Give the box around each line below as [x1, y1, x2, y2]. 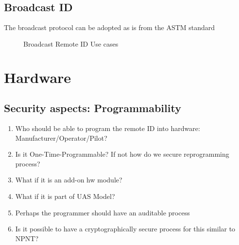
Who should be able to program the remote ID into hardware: [15, 123, 200, 133]
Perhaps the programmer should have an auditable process [15, 207, 190, 217]
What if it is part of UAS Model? [15, 191, 115, 201]
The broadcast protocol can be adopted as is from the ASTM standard [4, 22, 215, 33]
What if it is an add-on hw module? [15, 175, 122, 185]
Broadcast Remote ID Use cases [23, 38, 119, 49]
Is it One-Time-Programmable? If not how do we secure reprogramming [15, 149, 229, 159]
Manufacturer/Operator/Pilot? [15, 132, 107, 143]
